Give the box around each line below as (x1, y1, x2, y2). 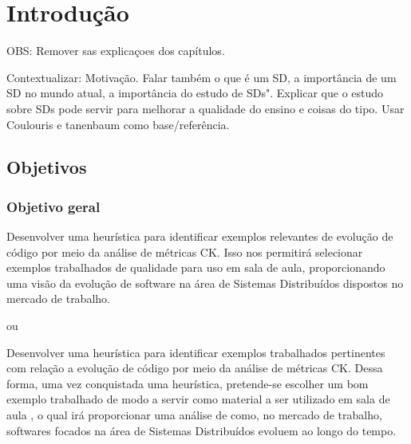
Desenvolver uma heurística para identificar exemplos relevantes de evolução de (6, 228, 393, 245)
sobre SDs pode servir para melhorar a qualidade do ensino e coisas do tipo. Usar (6, 100, 405, 116)
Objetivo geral (6, 196, 101, 216)
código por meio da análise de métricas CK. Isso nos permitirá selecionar (6, 243, 363, 260)
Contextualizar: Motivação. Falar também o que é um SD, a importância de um (6, 69, 397, 85)
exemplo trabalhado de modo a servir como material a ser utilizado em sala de (6, 391, 390, 407)
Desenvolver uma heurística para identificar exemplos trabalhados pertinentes (6, 344, 385, 360)
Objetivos (6, 155, 87, 179)
